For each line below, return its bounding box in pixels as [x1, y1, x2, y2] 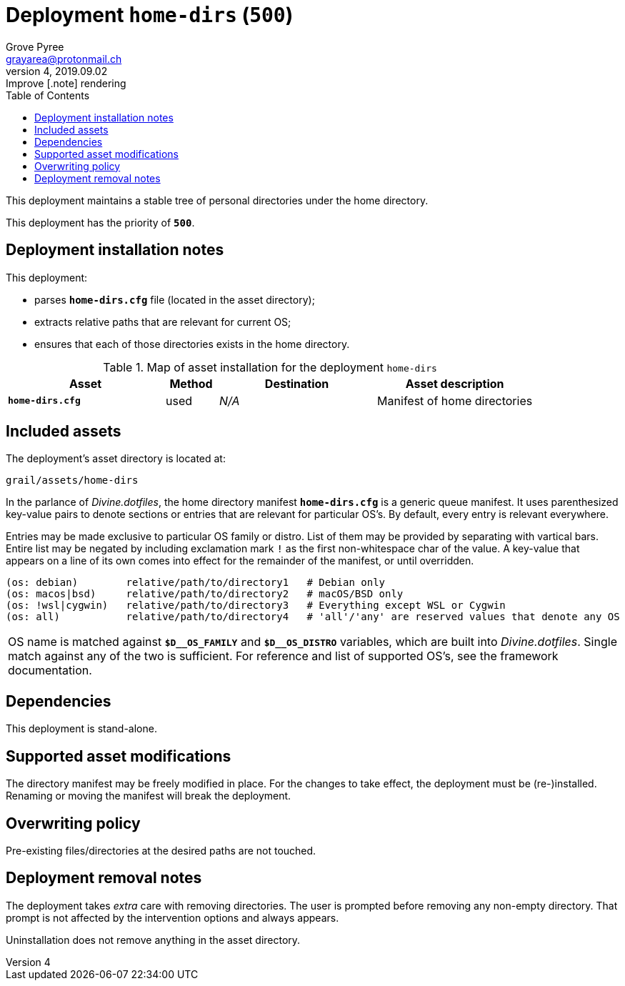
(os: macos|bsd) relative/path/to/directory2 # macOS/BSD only [6, 588, 404, 600]
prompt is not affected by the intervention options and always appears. [6, 911, 339, 924]
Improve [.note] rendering [6, 76, 126, 89]
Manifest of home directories [377, 393, 533, 408]
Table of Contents [6, 89, 90, 101]
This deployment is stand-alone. [6, 722, 157, 735]
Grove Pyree [6, 40, 64, 53]
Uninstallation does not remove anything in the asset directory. [6, 933, 301, 946]
